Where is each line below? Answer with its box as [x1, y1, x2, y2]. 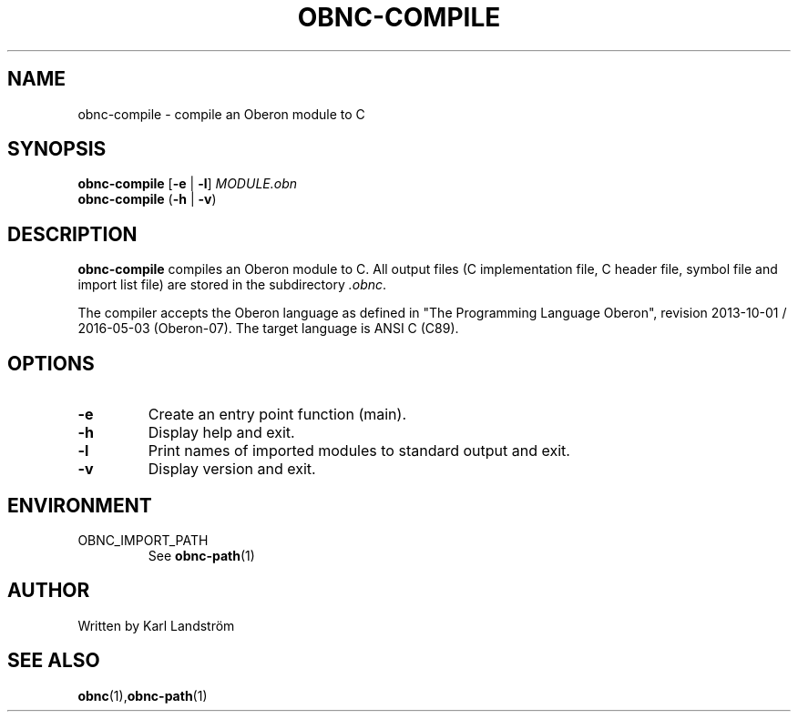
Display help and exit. [148, 423, 295, 442]
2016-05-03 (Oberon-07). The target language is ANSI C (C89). [77, 320, 459, 337]
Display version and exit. [148, 460, 316, 479]
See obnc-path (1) [148, 547, 255, 563]
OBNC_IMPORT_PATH [77, 532, 209, 548]
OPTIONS [7, 351, 95, 375]
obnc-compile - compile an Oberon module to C [77, 106, 365, 122]
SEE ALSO [7, 649, 100, 673]
